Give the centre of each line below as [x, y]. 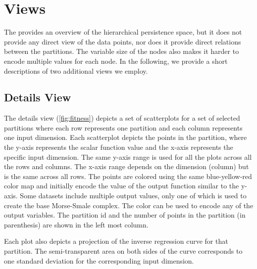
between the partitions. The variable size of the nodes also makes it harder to [122, 51]
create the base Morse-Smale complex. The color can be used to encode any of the [129, 205]
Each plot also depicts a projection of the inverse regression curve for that [116, 241]
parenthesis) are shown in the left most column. [76, 224]
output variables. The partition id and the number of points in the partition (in [125, 215]
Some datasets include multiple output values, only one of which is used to [133, 196]
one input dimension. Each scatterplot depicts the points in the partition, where [126, 137]
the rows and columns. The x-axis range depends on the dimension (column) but [127, 166]
